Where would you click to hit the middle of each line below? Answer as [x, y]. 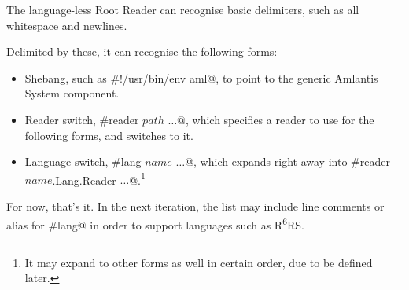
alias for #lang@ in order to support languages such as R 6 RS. [155, 223]
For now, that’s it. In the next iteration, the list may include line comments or [195, 206]
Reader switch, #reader [82, 119]
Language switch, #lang [83, 162]
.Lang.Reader [84, 180]
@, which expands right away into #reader [287, 162]
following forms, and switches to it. [109, 135]
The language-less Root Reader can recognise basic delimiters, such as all [183, 9]
